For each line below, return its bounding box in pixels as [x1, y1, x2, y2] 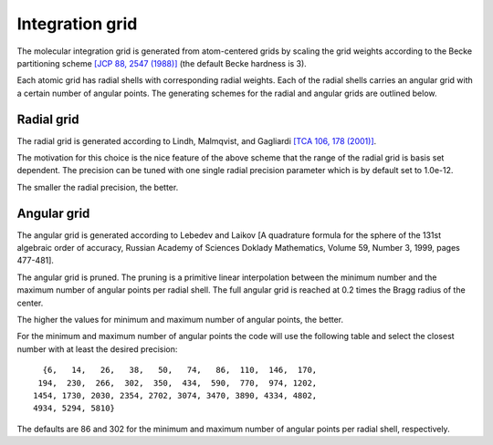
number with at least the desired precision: [16, 343, 178, 355]
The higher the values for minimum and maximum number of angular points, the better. [16, 315, 344, 326]
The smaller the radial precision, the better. [16, 181, 179, 192]
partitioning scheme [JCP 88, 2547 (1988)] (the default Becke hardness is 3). [16, 57, 308, 68]
